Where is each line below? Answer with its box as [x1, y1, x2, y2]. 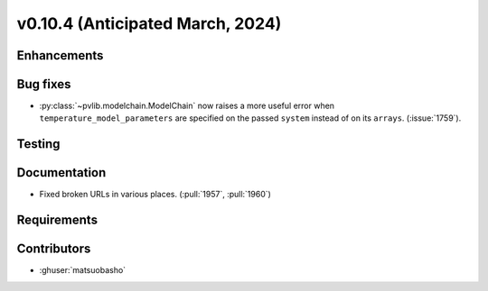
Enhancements [16, 48, 104, 63]
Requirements [16, 213, 99, 228]
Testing [16, 136, 61, 152]
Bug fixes [16, 77, 71, 92]
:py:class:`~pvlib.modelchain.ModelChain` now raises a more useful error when [39, 100, 334, 112]
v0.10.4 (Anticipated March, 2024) [16, 14, 282, 33]
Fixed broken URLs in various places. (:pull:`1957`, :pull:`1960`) [39, 189, 271, 200]
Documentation [16, 165, 107, 180]
